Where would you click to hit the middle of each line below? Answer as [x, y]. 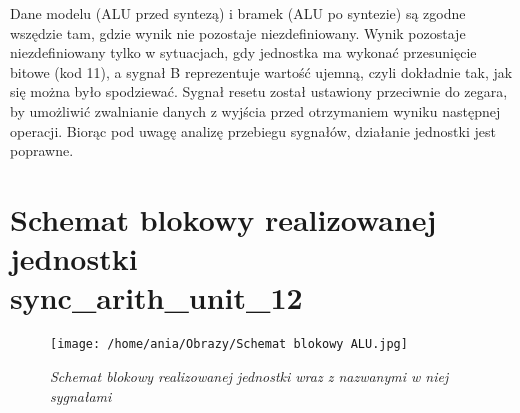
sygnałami [81, 395]
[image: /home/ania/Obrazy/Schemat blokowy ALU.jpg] [229, 344]
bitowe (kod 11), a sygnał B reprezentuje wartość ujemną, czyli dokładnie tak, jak [261, 71]
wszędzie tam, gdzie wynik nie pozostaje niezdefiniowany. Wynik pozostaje [238, 32]
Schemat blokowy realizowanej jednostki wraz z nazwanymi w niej [249, 375]
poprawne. [42, 150]
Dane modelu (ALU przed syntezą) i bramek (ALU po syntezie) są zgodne [238, 13]
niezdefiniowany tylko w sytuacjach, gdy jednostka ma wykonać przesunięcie [243, 52]
